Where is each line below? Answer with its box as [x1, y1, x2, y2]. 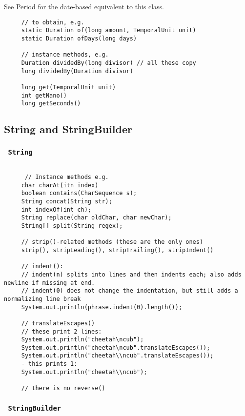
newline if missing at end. [4, 279, 95, 286]
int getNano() [21, 92, 67, 99]
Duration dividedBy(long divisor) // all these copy [21, 59, 196, 66]
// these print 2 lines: [21, 328, 102, 335]
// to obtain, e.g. [21, 19, 84, 26]
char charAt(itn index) [21, 181, 99, 189]
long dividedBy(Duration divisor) [21, 67, 133, 75]
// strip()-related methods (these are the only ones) [21, 238, 204, 246]
